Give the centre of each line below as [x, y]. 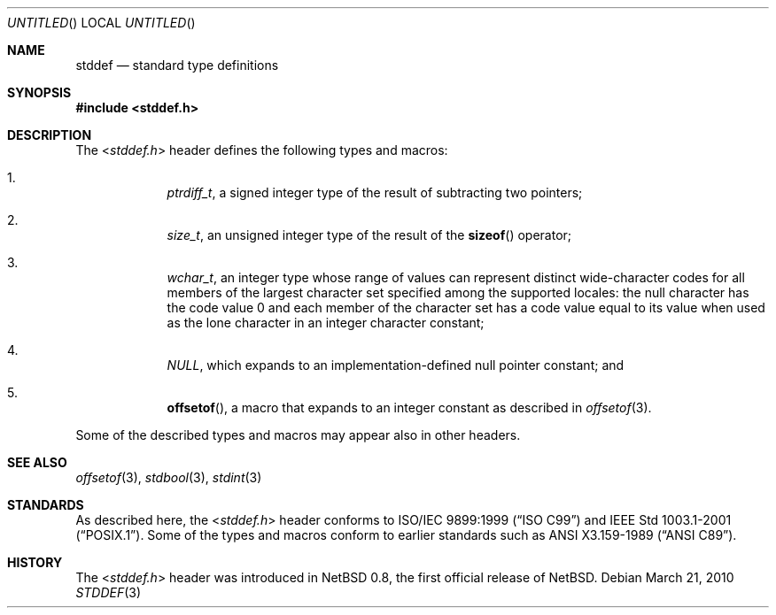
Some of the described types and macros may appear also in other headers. [298, 435]
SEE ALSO [37, 462]
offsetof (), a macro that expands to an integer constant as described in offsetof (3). [409, 407]
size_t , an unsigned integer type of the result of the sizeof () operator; [369, 235]
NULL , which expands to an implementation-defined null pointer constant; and [396, 365]
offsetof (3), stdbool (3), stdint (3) [169, 477]
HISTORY [35, 562]
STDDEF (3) [109, 592]
